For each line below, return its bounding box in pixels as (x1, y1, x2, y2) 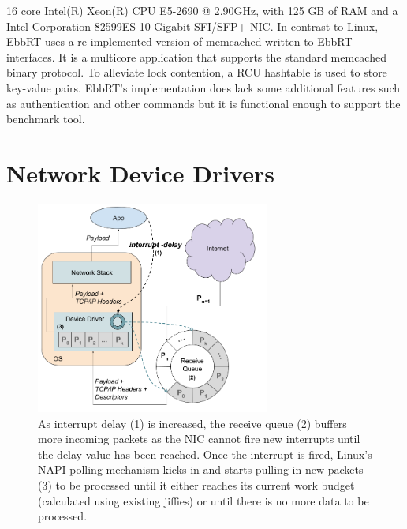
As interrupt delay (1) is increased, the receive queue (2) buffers (38, 415, 347, 431)
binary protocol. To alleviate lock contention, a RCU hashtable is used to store (6, 64, 387, 81)
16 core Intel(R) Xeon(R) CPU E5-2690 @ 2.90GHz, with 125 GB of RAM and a (6, 2, 398, 18)
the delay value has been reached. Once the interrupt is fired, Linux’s (38, 445, 372, 462)
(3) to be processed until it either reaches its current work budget (38, 477, 355, 493)
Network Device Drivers (6, 156, 274, 189)
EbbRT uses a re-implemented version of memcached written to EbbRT (6, 33, 353, 50)
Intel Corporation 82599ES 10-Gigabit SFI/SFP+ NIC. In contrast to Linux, (6, 17, 379, 34)
